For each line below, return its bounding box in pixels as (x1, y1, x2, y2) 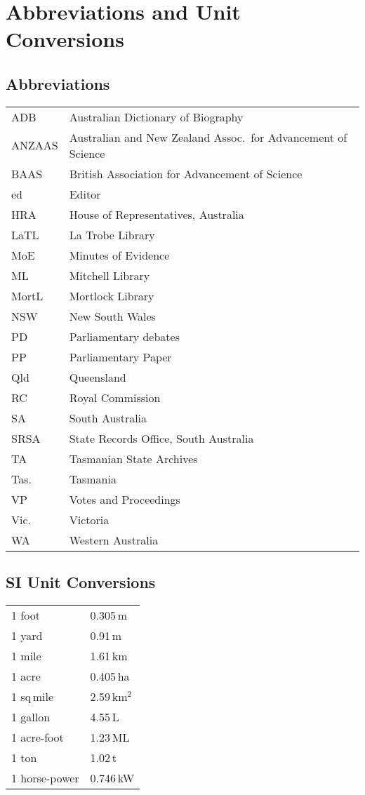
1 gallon (11, 708, 51, 725)
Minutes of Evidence (69, 246, 170, 263)
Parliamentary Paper (69, 348, 172, 365)
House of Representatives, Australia (69, 206, 244, 222)
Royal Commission (69, 389, 161, 406)
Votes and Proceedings (69, 490, 180, 507)
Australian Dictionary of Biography (69, 108, 244, 125)
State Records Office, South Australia (69, 429, 254, 446)
